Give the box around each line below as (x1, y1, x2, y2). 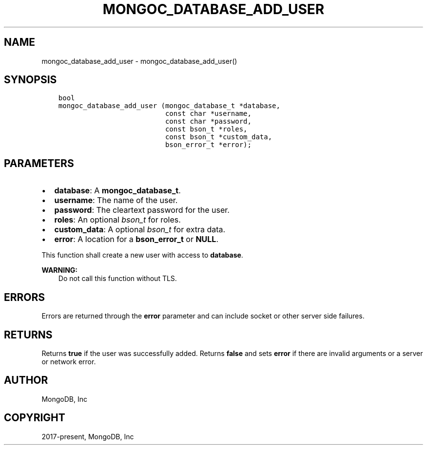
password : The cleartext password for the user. (54, 205, 230, 215)
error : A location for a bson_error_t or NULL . (54, 234, 219, 244)
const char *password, (165, 117, 252, 126)
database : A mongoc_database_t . (54, 186, 181, 196)
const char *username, (165, 110, 252, 118)
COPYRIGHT (4, 412, 65, 424)
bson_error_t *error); (165, 141, 252, 149)
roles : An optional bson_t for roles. (54, 215, 181, 225)
